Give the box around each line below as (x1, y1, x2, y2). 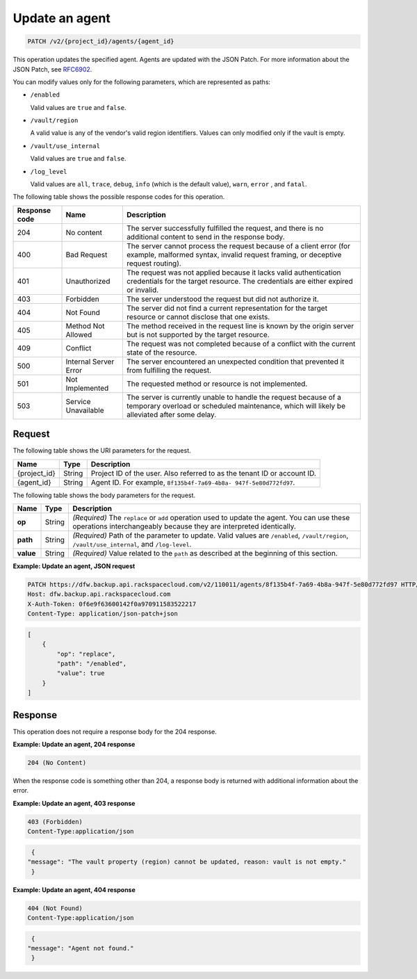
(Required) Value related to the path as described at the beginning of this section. (72, 549, 338, 558)
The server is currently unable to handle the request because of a (126, 392, 342, 402)
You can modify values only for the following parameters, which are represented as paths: (13, 77, 271, 86)
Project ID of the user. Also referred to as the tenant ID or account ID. (90, 468, 316, 478)
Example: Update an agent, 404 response (13, 885, 136, 893)
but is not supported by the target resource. (126, 330, 270, 339)
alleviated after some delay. (126, 410, 217, 419)
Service (65, 396, 91, 406)
